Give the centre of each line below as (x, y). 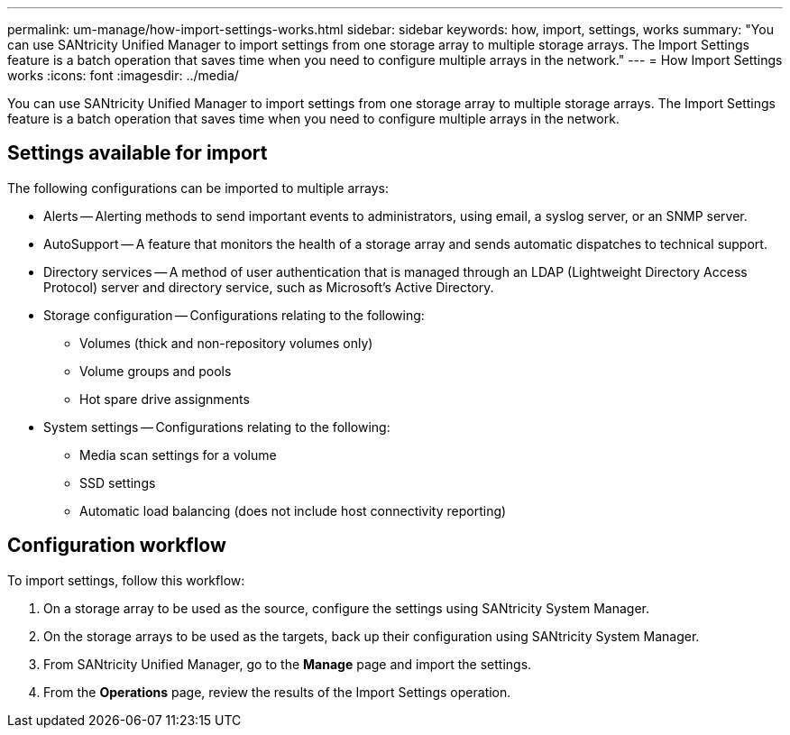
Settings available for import (138, 153)
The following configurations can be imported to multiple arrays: (198, 188)
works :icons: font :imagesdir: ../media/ (123, 75)
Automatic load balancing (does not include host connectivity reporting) (293, 510)
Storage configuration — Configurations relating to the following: (234, 315)
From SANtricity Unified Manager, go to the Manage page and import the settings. (288, 664)
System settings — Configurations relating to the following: (217, 427)
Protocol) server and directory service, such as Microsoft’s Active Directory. (269, 287)
